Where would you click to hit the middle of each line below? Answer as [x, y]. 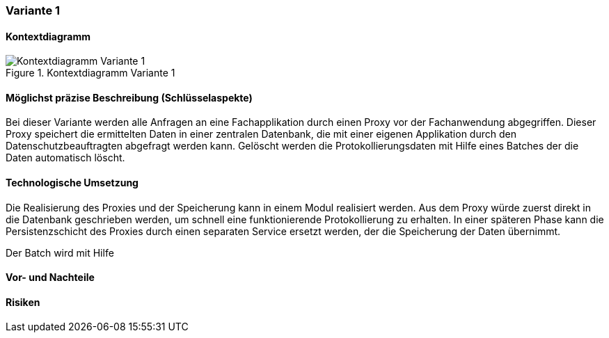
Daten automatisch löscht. [65, 158]
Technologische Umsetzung [72, 183]
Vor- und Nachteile [50, 277]
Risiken [23, 302]
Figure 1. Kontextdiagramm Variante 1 [90, 73]
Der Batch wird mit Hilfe [60, 252]
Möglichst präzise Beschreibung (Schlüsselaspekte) [129, 97]
